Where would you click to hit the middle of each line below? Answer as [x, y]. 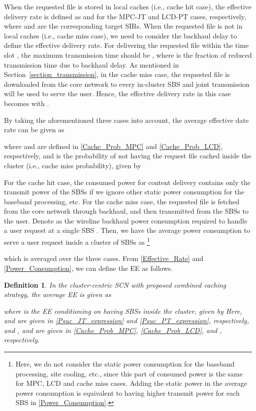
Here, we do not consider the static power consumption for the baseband [125, 364]
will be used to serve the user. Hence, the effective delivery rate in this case [117, 93]
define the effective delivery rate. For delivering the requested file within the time [127, 45]
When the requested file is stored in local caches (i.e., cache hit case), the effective [128, 6]
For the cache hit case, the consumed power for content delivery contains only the [127, 182]
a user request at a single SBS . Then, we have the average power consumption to [127, 230]
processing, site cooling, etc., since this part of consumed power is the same [129, 373]
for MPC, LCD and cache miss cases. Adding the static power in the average [131, 383]
